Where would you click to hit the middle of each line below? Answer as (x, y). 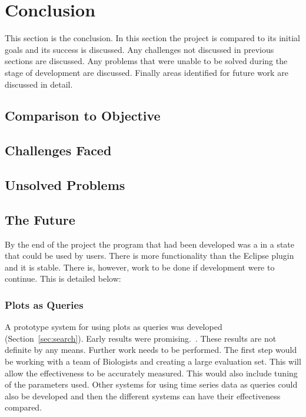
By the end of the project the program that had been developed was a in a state (150, 244)
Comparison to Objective (83, 116)
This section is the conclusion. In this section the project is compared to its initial (152, 38)
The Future (40, 219)
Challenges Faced (58, 150)
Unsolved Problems (65, 185)
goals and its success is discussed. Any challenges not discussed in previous (139, 49)
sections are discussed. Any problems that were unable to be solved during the (146, 61)
